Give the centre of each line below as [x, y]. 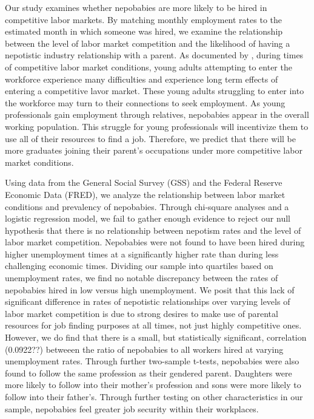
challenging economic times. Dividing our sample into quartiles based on [139, 266]
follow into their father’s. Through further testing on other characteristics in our [154, 397]
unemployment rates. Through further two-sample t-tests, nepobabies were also [152, 361]
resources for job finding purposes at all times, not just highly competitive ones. [153, 325]
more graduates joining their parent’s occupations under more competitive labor [154, 150]
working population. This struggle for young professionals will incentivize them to [157, 126]
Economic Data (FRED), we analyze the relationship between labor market [145, 194]
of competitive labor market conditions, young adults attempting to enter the [149, 66]
